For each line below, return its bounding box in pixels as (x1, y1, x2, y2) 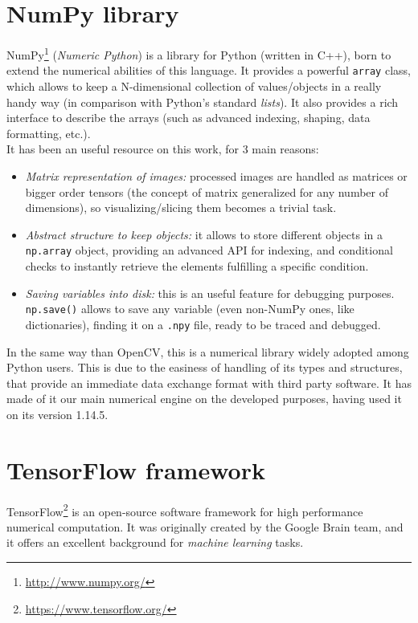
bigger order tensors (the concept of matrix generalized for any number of (25, 183, 388, 200)
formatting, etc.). (6, 124, 91, 141)
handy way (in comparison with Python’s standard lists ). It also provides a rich (6, 93, 399, 110)
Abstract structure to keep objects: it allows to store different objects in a (25, 226, 383, 242)
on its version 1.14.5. (6, 405, 109, 422)
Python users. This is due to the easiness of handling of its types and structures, (6, 359, 403, 376)
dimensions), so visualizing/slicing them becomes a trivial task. (25, 199, 337, 216)
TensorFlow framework (6, 453, 265, 486)
